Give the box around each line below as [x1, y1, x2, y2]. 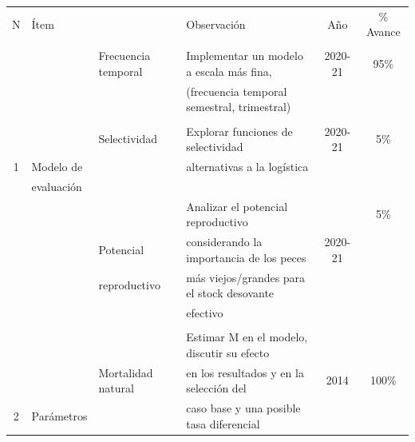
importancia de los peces [186, 249, 306, 265]
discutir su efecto [186, 344, 270, 360]
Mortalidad [98, 364, 153, 380]
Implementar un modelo [186, 47, 303, 64]
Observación [186, 15, 246, 32]
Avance [366, 23, 401, 40]
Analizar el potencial [186, 197, 288, 214]
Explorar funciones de [186, 122, 293, 139]
